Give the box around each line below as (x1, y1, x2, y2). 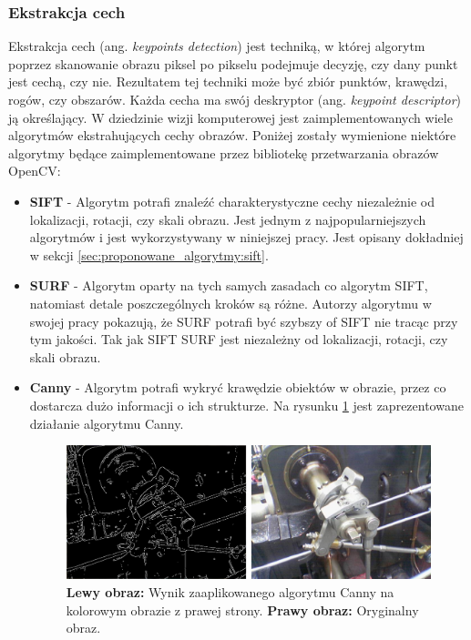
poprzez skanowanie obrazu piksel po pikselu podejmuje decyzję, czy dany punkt (8, 54, 458, 73)
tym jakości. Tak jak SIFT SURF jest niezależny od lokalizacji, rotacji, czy (29, 330, 448, 349)
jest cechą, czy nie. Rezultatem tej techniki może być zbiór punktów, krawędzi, (8, 72, 448, 91)
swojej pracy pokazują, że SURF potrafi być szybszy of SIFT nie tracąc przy (29, 311, 458, 330)
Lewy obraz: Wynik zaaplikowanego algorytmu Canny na (66, 583, 394, 602)
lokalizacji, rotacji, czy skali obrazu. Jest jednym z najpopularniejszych (29, 209, 426, 229)
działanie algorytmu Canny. (29, 413, 184, 432)
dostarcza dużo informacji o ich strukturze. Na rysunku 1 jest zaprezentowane (29, 395, 464, 414)
